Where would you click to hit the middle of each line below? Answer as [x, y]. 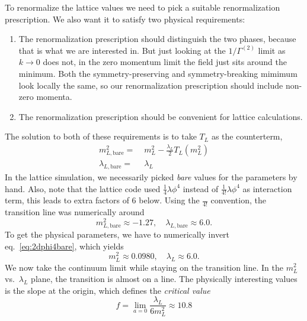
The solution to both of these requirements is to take [101, 136]
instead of [201, 188]
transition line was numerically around [75, 212]
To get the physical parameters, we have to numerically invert [117, 234]
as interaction [267, 188]
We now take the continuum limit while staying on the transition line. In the [144, 267]
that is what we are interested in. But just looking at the [122, 50]
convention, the [238, 200]
